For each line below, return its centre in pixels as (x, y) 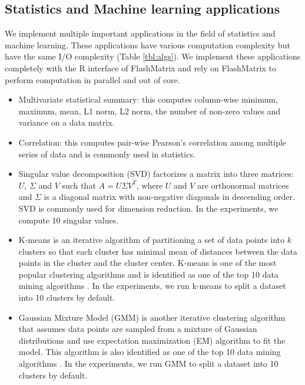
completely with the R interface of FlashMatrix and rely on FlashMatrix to (140, 68)
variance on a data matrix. (67, 122)
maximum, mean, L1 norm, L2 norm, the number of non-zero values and (150, 111)
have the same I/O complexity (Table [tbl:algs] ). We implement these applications (153, 56)
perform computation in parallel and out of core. (92, 79)
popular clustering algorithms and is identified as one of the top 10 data (148, 274)
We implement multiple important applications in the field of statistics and (140, 33)
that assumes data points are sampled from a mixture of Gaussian (138, 329)
